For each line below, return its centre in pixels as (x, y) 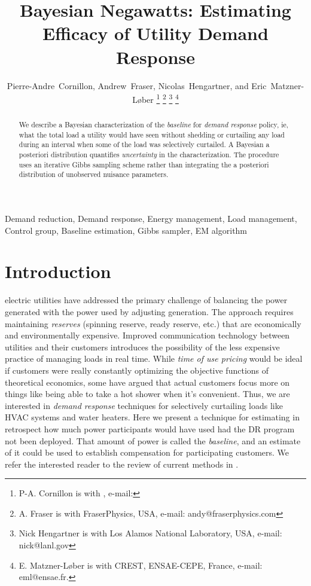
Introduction (58, 271)
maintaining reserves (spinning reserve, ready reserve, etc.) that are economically (153, 323)
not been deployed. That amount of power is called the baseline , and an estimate (153, 440)
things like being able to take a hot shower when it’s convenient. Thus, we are (147, 394)
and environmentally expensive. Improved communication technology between (147, 335)
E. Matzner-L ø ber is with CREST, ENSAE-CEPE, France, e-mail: (141, 565)
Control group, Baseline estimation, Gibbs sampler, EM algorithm (126, 230)
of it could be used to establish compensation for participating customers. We (147, 452)
